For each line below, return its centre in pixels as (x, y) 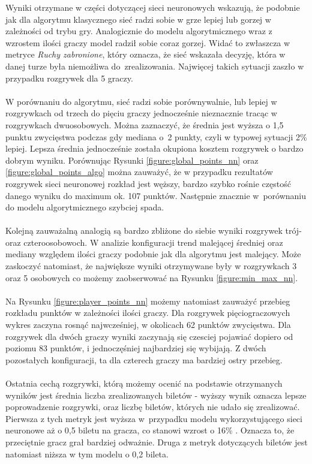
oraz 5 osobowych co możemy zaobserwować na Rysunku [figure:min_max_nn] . (152, 277)
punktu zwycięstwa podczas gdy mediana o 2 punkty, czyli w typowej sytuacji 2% (156, 136)
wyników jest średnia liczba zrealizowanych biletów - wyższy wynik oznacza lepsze (156, 395)
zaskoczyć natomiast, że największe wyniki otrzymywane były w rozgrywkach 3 (151, 266)
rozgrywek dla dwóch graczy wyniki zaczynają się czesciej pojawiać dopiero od (149, 336)
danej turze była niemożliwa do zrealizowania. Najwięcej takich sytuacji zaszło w (155, 66)
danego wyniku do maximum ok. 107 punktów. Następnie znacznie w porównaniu (156, 195)
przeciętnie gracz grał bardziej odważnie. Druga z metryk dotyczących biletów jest (157, 442)
